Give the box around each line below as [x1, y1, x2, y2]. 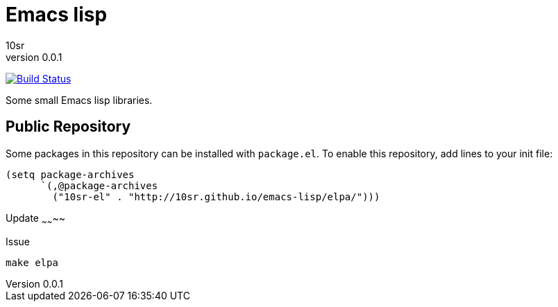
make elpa [6, 257, 58, 269]
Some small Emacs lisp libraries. [6, 94, 153, 106]
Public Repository [6, 118, 131, 136]
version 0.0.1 [6, 51, 62, 63]
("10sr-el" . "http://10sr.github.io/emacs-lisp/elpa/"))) [52, 191, 380, 202]
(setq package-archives [6, 168, 135, 180]
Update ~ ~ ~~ [6, 211, 65, 227]
